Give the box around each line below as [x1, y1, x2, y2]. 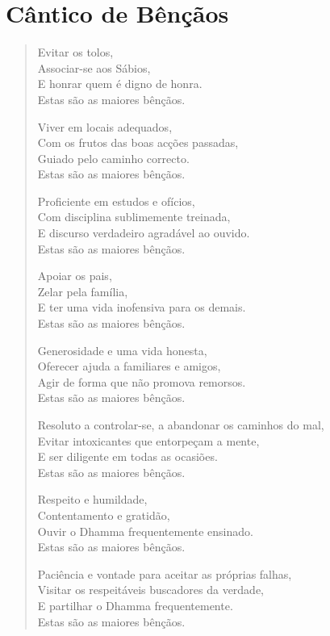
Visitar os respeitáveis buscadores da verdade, [37, 581, 265, 598]
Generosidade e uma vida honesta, [37, 341, 207, 358]
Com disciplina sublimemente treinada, [37, 208, 231, 225]
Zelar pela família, [37, 282, 128, 299]
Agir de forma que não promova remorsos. [37, 373, 246, 390]
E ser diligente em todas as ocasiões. [37, 448, 218, 465]
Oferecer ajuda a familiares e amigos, [37, 358, 221, 374]
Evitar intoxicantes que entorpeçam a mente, [37, 432, 260, 449]
